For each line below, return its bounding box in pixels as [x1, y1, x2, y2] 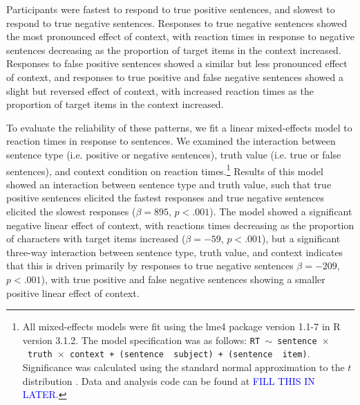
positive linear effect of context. [6, 285, 140, 300]
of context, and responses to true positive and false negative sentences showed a [6, 69, 343, 84]
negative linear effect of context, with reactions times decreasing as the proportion [6, 217, 354, 232]
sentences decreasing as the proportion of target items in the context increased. [6, 42, 341, 57]
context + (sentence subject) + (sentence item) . [69, 346, 310, 361]
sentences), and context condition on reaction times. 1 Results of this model [6, 161, 323, 178]
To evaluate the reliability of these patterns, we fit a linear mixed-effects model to [6, 120, 352, 134]
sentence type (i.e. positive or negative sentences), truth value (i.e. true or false [6, 147, 341, 161]
